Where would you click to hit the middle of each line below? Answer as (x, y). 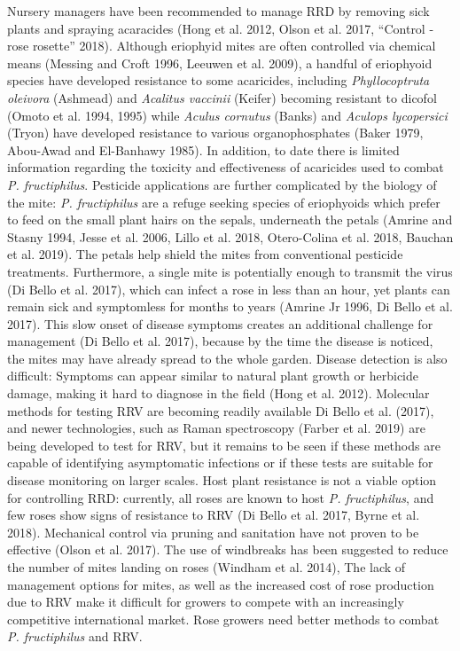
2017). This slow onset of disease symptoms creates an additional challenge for (220, 323)
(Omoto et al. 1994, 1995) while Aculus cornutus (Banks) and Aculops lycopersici (227, 115)
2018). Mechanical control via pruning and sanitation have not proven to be (213, 532)
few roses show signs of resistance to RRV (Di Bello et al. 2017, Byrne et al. (214, 515)
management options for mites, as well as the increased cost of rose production (221, 584)
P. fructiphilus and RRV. (75, 636)
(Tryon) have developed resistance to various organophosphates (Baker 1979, (215, 133)
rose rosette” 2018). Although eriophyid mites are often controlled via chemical (222, 46)
